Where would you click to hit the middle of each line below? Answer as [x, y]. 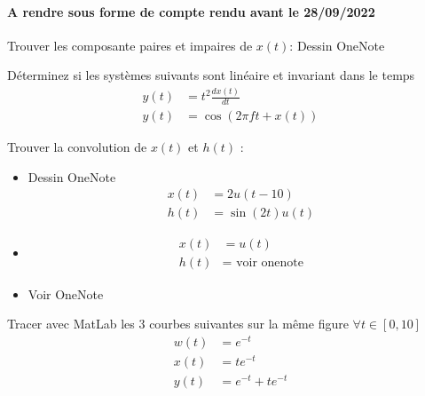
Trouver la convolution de [77, 147]
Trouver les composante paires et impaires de [130, 45]
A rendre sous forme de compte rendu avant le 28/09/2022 [191, 11]
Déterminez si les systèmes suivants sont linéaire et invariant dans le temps [211, 75]
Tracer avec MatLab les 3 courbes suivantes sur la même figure [178, 324]
